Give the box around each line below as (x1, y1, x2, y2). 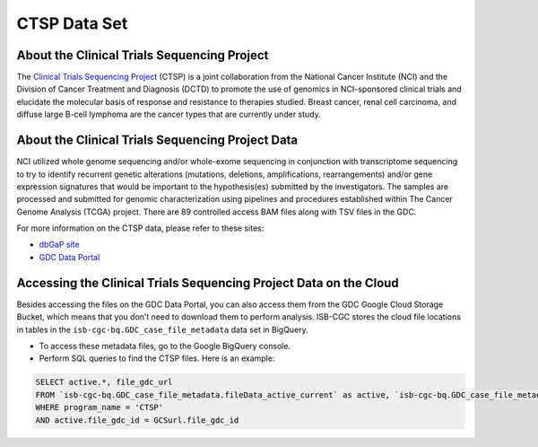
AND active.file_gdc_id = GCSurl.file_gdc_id (35, 415, 239, 425)
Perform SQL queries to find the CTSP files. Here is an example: (39, 353, 275, 364)
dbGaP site (39, 239, 80, 250)
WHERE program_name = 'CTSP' (35, 402, 164, 413)
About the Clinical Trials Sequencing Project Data (16, 133, 299, 148)
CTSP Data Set (16, 13, 128, 33)
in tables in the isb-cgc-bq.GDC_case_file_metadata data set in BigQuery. (16, 324, 308, 335)
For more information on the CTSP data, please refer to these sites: (16, 223, 265, 233)
